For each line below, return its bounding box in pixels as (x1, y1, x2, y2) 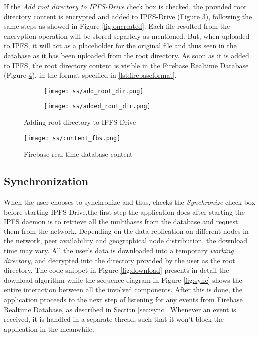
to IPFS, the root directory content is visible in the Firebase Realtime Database (4, 60, 249, 70)
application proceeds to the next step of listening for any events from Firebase (4, 294, 243, 305)
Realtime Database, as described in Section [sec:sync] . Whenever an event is (4, 304, 236, 314)
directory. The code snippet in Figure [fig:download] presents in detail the (4, 265, 229, 275)
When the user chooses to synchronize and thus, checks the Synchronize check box (4, 197, 255, 207)
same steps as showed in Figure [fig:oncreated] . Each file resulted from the (4, 21, 230, 31)
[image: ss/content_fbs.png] (24, 134, 121, 142)
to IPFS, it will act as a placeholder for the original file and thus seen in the (4, 40, 237, 51)
